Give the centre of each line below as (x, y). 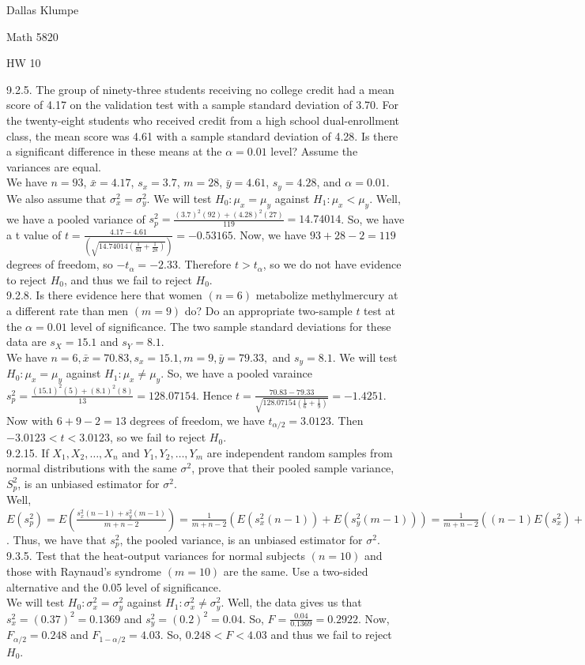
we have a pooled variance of (76, 218)
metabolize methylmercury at (327, 295)
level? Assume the (314, 151)
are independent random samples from (300, 452)
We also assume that (57, 198)
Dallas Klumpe (43, 9)
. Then (347, 420)
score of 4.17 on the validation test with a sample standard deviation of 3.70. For (203, 105)
